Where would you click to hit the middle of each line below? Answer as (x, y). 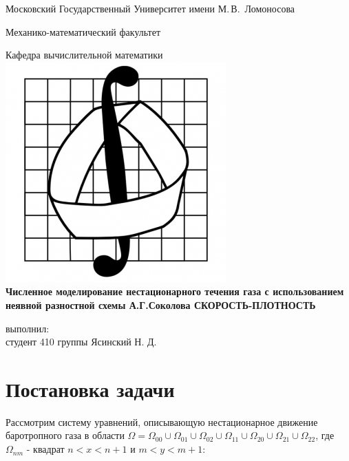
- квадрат (45, 449)
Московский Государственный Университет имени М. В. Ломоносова (150, 8)
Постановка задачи (90, 388)
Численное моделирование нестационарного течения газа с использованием (175, 291)
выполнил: (28, 328)
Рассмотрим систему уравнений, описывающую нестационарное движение (162, 421)
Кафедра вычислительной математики (84, 55)
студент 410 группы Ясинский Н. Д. (81, 342)
